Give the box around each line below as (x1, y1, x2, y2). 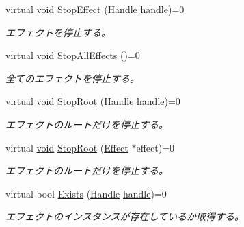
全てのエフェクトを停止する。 (5, 71, 139, 85)
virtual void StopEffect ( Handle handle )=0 (5, 2, 185, 16)
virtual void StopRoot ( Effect (5, 140, 128, 154)
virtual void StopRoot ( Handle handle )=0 (5, 94, 180, 108)
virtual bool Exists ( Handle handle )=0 (5, 186, 167, 200)
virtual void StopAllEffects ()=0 (5, 48, 140, 62)
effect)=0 (136, 140, 175, 154)
